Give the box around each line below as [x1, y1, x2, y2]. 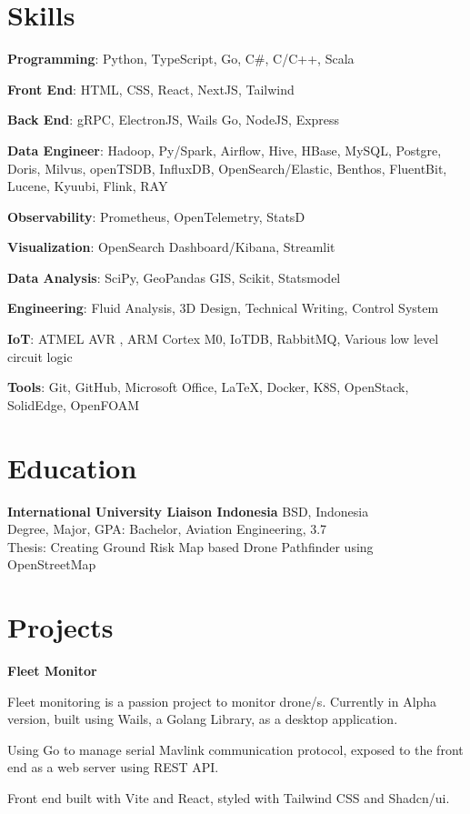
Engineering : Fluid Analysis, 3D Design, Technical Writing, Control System [7, 298, 439, 317]
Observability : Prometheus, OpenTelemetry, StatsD [7, 206, 305, 226]
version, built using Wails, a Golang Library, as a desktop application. [7, 709, 398, 729]
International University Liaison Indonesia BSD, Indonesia [7, 501, 369, 520]
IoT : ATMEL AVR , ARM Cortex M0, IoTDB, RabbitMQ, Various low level [7, 329, 439, 348]
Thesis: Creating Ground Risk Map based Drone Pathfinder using [7, 537, 374, 556]
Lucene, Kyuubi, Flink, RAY [7, 176, 168, 196]
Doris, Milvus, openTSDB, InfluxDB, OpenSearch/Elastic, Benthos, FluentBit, [7, 158, 447, 177]
